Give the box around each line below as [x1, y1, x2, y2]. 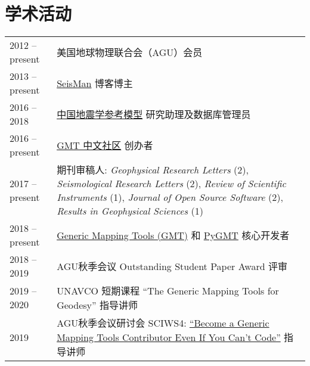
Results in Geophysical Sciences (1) [57, 204, 203, 218]
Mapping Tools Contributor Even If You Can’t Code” [57, 330, 281, 345]
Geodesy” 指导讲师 [57, 298, 138, 312]
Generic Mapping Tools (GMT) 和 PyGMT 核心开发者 [57, 228, 290, 243]
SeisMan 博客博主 [57, 76, 133, 91]
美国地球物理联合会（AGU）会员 [57, 45, 203, 60]
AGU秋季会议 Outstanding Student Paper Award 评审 [57, 259, 287, 274]
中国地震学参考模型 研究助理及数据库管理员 [57, 107, 251, 122]
